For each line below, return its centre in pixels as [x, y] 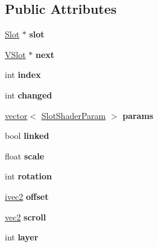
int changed [29, 95]
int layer [22, 237]
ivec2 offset [27, 196]
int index [23, 75]
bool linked [27, 136]
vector [16, 115]
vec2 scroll [26, 217]
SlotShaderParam [74, 115]
